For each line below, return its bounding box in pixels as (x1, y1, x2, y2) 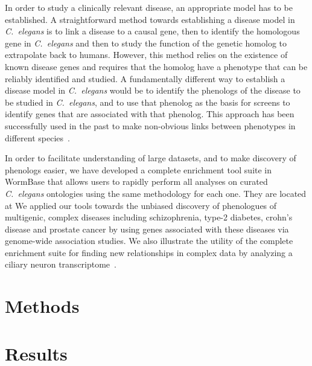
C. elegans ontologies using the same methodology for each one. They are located (5, 187, 307, 199)
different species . (5, 131, 70, 144)
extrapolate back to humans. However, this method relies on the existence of (5, 48, 288, 61)
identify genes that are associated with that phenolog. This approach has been (5, 108, 294, 120)
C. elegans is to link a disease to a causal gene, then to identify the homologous (5, 25, 300, 37)
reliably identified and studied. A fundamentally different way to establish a (5, 72, 285, 85)
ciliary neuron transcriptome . (5, 258, 116, 271)
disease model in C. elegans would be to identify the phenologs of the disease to (5, 84, 301, 97)
